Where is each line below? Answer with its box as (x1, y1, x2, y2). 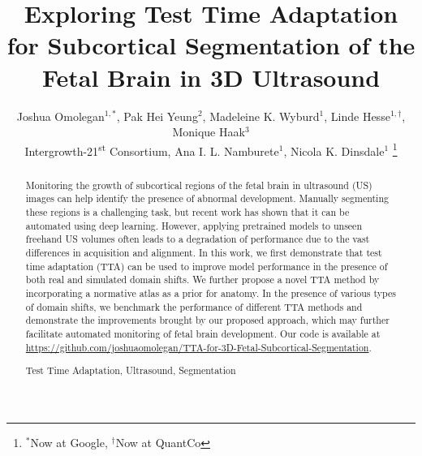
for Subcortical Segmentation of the (6, 28, 416, 62)
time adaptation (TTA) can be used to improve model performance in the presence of (25, 259, 388, 273)
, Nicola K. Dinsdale (283, 142, 385, 159)
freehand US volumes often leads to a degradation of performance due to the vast (25, 232, 370, 246)
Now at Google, (30, 433, 108, 450)
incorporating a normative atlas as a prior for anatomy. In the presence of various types (25, 286, 396, 299)
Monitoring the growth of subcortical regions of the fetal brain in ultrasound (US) (25, 178, 372, 191)
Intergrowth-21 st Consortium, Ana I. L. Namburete (24, 140, 279, 159)
